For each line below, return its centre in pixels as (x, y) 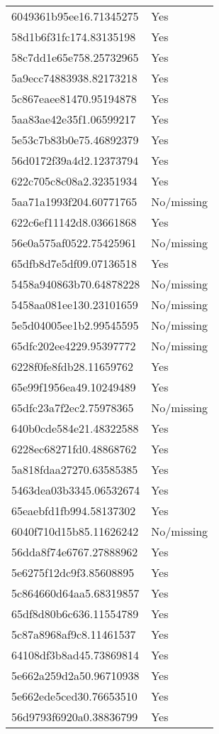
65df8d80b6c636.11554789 (75, 614)
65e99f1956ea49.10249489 (74, 387)
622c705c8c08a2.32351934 (74, 181)
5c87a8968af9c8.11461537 (74, 634)
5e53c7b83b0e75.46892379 (75, 140)
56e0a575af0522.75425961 (74, 243)
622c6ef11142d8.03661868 (74, 222)
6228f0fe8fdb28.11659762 (73, 366)
